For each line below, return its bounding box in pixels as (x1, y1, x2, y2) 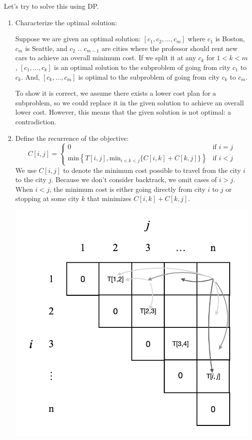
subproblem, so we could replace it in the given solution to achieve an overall (15, 97, 244, 107)
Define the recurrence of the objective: (15, 133, 129, 143)
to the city (15, 174, 47, 185)
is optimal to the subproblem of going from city (78, 71, 220, 82)
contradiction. (15, 116, 57, 126)
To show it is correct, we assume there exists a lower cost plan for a (15, 88, 216, 98)
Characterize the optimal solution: (15, 17, 117, 27)
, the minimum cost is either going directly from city (49, 184, 205, 194)
